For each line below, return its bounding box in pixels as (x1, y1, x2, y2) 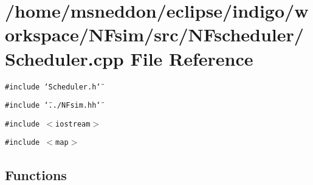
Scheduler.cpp (5, 46, 124, 71)
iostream (55, 119, 91, 128)
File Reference (130, 46, 253, 71)
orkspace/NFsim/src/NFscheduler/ (5, 22, 304, 47)
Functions (5, 165, 67, 184)
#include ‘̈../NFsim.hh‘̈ (5, 101, 101, 110)
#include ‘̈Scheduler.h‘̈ (5, 82, 101, 91)
